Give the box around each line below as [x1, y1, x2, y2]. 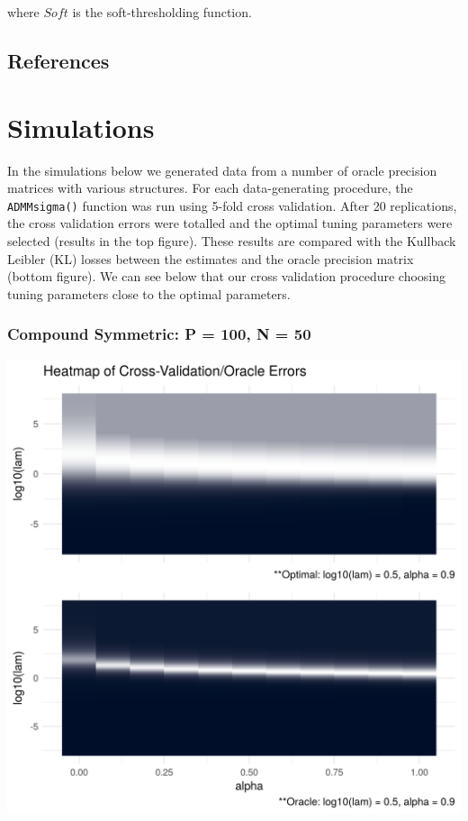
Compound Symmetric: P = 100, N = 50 [7, 323, 311, 345]
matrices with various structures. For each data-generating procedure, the [7, 178, 413, 197]
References [7, 46, 110, 74]
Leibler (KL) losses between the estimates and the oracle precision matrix [7, 249, 414, 268]
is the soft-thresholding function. [72, 3, 252, 21]
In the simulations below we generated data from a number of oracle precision [7, 160, 437, 179]
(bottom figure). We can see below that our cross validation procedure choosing [7, 267, 446, 286]
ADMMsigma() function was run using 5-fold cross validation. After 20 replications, [7, 196, 457, 214]
